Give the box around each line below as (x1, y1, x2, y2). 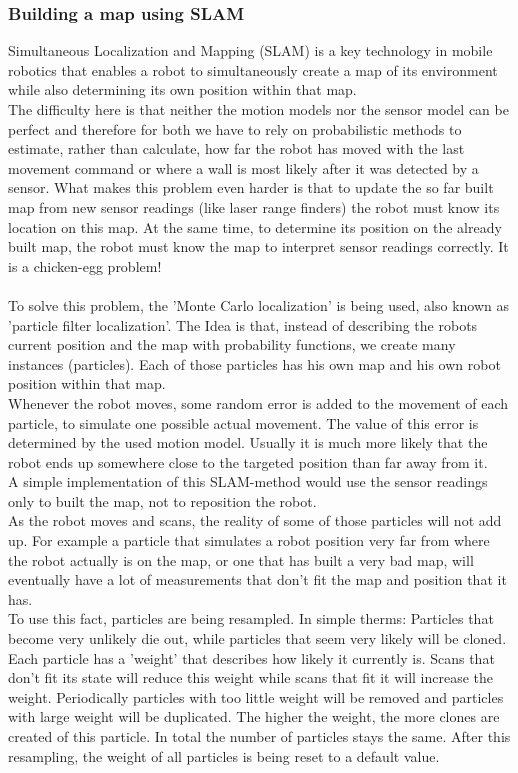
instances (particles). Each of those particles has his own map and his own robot (8, 353, 501, 374)
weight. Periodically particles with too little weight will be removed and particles (8, 686, 504, 707)
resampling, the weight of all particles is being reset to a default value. (8, 745, 440, 766)
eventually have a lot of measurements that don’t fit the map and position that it (8, 569, 507, 590)
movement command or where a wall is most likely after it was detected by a (8, 157, 479, 178)
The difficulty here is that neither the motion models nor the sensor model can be (8, 99, 509, 119)
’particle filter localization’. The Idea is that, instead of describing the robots (8, 314, 478, 335)
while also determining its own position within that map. (8, 79, 357, 100)
